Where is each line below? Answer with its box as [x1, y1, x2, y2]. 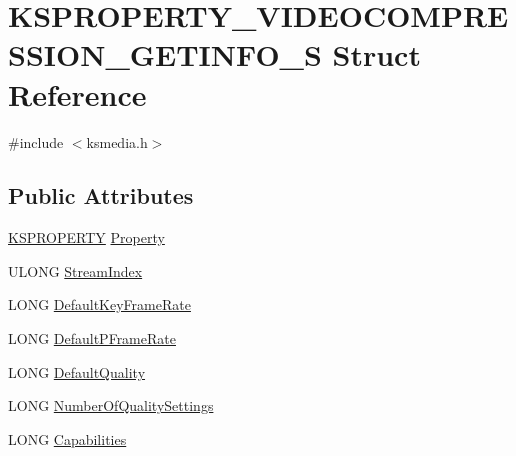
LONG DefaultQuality [8, 361, 146, 382]
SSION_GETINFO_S [8, 34, 322, 75]
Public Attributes [8, 180, 194, 211]
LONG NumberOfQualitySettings [8, 395, 214, 416]
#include [8, 131, 64, 152]
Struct [332, 34, 421, 75]
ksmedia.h [86, 131, 148, 152]
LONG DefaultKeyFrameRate [8, 294, 191, 315]
